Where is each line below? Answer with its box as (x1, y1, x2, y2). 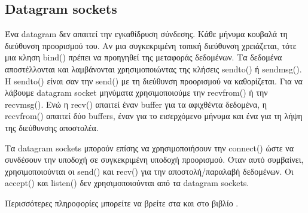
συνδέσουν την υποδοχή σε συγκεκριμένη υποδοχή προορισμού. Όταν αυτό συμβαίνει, (5, 153, 304, 166)
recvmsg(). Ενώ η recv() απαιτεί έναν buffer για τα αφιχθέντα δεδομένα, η (5, 98, 267, 110)
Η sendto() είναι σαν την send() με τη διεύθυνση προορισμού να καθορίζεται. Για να (5, 74, 303, 87)
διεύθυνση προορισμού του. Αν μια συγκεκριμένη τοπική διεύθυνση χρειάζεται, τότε (5, 39, 297, 51)
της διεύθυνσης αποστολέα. (5, 121, 99, 133)
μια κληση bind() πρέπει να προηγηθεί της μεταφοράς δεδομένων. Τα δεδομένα (5, 51, 282, 63)
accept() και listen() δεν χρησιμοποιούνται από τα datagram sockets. (5, 177, 249, 189)
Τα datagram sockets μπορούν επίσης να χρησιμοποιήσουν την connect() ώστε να (5, 141, 294, 154)
